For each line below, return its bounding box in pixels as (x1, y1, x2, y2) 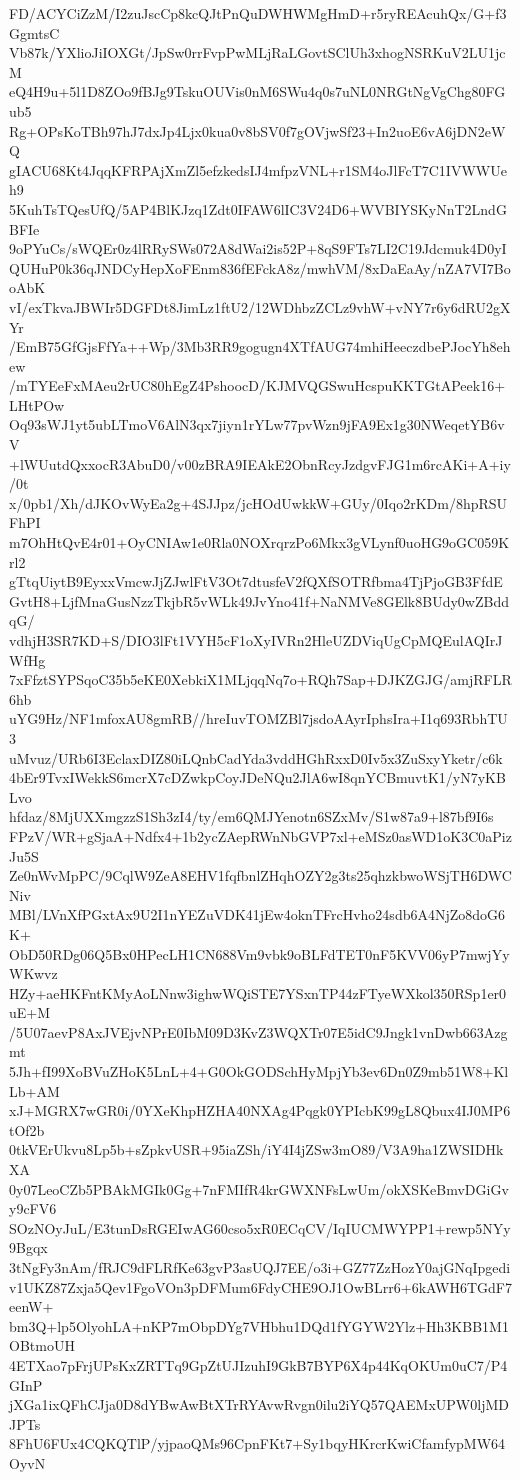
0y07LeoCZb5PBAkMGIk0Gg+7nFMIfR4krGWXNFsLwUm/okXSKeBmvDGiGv (9, 1178, 509, 1199)
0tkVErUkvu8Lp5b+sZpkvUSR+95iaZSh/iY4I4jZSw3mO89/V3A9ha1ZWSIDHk (9, 1139, 504, 1160)
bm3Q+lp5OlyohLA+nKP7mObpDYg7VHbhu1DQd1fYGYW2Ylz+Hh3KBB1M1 (9, 1315, 509, 1336)
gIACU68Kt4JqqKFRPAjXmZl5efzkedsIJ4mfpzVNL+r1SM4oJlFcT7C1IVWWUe (9, 159, 507, 180)
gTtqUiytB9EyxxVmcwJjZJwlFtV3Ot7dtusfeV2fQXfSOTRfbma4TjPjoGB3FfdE (9, 571, 503, 592)
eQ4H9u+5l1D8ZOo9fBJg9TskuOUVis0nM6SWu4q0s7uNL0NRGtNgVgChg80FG (9, 81, 506, 102)
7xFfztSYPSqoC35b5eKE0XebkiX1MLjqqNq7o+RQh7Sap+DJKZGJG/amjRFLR (9, 669, 512, 690)
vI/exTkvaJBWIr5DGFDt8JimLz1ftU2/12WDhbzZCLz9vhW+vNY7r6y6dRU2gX (9, 296, 511, 317)
